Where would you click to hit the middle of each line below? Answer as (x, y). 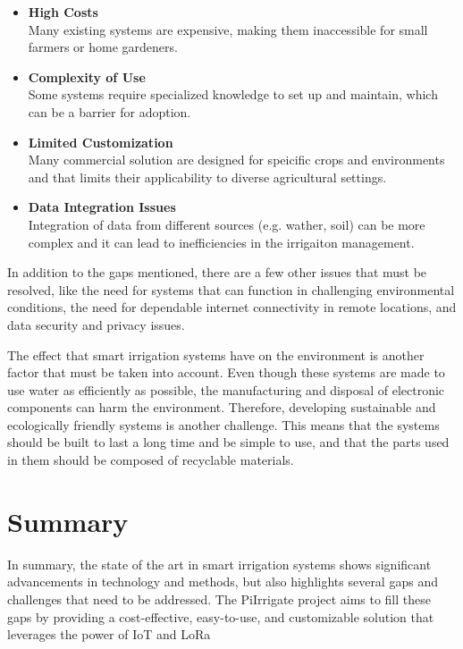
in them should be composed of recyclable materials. (151, 460)
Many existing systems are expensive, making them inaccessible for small (228, 29)
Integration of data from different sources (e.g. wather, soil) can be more (227, 224)
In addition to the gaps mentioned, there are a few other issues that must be (217, 272)
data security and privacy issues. (96, 324)
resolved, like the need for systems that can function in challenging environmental (231, 289)
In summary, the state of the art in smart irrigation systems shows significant (219, 564)
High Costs (63, 12)
